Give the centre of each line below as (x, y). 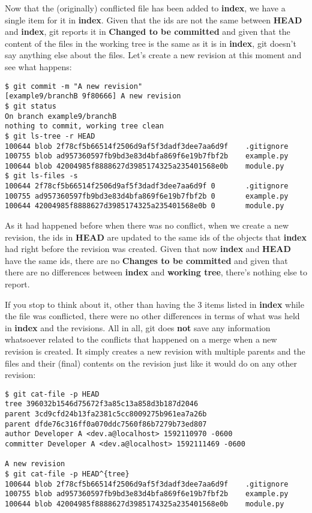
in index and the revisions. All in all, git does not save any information (138, 327)
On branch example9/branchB (61, 116)
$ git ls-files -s (41, 176)
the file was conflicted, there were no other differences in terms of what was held (152, 316)
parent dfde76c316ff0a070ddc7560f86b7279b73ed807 (106, 424)
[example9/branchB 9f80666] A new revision (93, 96)
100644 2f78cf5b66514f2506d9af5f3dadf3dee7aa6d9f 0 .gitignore (147, 186)
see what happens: (38, 66)
